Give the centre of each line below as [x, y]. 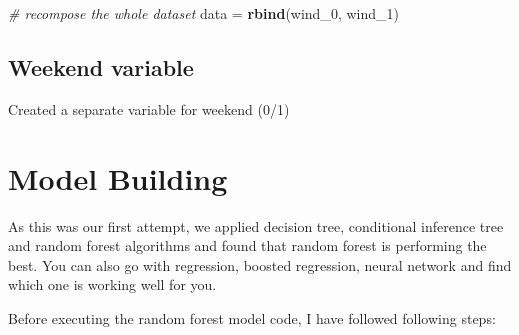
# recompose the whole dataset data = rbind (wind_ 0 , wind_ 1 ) [203, 13]
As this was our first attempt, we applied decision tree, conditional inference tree [256, 225]
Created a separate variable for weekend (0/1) [149, 108]
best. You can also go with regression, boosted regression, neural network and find [260, 264]
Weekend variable [101, 66]
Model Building [118, 177]
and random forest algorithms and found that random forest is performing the [247, 245]
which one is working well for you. [112, 284]
